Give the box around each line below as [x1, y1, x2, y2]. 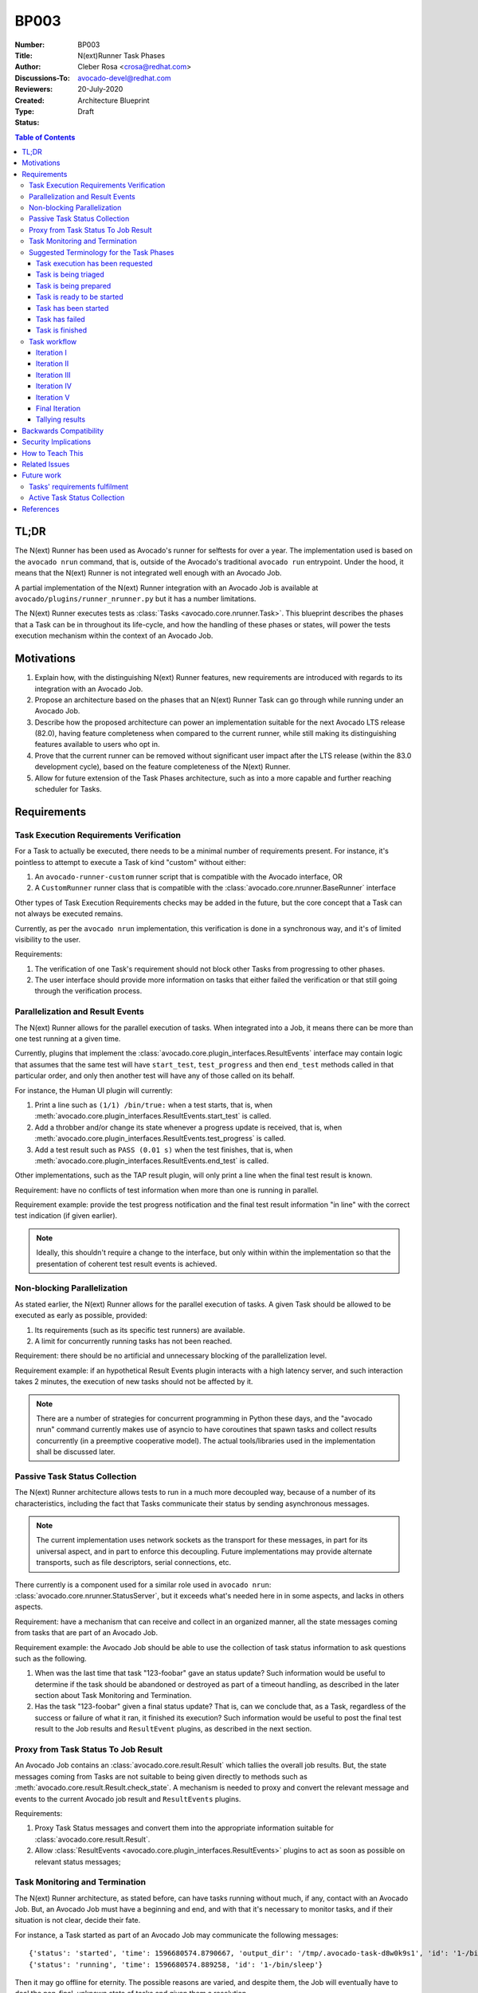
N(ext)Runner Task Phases [77, 50, 166, 60]
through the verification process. [34, 986, 143, 996]
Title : [14, 50, 33, 60]
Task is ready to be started [36, 292, 123, 302]
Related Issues [22, 459, 70, 469]
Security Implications [22, 437, 92, 446]
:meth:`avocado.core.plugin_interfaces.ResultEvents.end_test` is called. [34, 1156, 269, 1166]
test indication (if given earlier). [14, 1211, 118, 1221]
